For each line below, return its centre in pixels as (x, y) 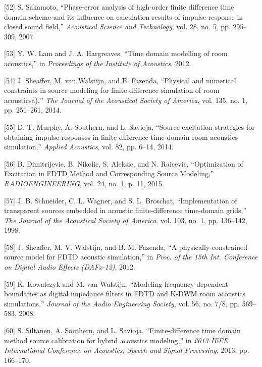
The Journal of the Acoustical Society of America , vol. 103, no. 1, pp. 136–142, (126, 220)
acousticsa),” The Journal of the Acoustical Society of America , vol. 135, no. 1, (126, 100)
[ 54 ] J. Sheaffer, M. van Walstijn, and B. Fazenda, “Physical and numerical (120, 80)
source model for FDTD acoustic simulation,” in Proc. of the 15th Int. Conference (131, 257)
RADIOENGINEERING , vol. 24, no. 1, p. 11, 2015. (84, 183)
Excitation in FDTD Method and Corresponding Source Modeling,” (109, 173)
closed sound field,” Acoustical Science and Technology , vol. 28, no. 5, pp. (117, 27)
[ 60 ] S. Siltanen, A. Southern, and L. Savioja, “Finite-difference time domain (122, 330)
